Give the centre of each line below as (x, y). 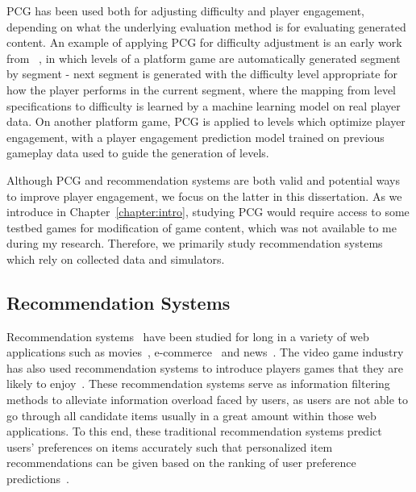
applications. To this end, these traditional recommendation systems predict (194, 431)
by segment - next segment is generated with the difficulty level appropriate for (202, 74)
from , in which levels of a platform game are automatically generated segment (204, 58)
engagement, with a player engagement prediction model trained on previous (196, 137)
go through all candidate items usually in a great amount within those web (191, 415)
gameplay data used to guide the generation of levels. (138, 153)
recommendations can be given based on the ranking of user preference (181, 463)
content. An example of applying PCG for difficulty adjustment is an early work (204, 42)
